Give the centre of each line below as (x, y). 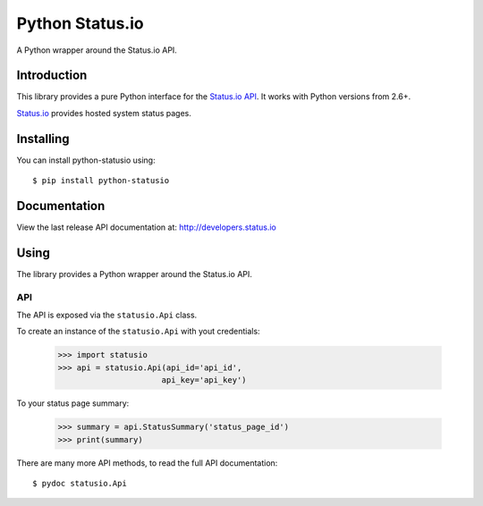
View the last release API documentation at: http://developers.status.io (146, 227)
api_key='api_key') (204, 380)
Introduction (52, 76)
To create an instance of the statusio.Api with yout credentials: (138, 332)
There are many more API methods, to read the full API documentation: (147, 463)
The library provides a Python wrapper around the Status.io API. (134, 274)
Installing (43, 139)
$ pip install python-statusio (101, 181)
